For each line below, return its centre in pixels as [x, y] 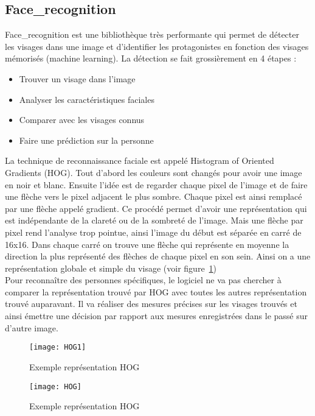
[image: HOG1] [58, 347]
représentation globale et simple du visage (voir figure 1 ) [111, 268]
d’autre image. [32, 327]
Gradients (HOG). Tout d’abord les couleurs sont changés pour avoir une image [154, 172]
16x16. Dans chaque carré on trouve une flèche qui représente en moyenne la [147, 244]
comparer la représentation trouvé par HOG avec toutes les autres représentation [156, 291]
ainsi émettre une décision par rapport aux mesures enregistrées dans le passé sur [157, 316]
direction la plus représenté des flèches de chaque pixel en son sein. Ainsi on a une [158, 256]
